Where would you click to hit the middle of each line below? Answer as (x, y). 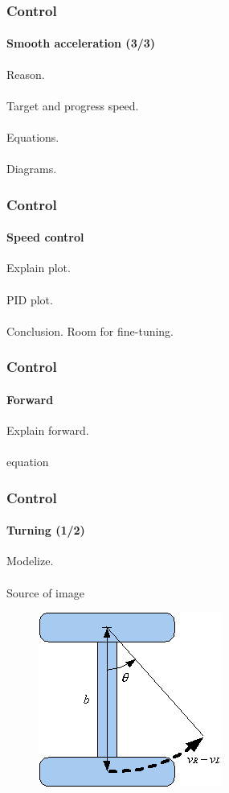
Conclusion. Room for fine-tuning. (90, 330)
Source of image (45, 592)
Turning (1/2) (46, 530)
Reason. (26, 74)
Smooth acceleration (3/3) (81, 43)
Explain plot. (39, 268)
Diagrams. (32, 169)
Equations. (33, 137)
